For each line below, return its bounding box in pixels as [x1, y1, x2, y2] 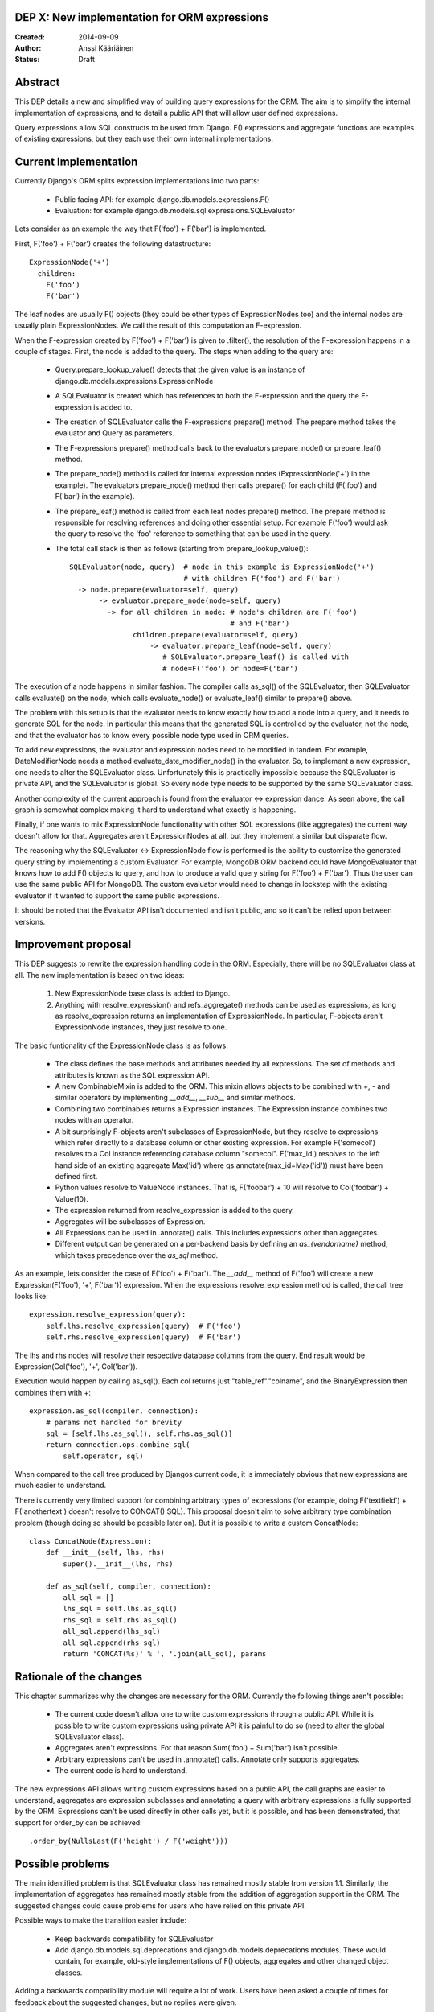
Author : [14, 43, 42, 52]
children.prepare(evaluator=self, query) [133, 630, 299, 639]
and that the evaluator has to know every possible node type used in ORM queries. [14, 730, 289, 740]
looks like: [14, 1292, 48, 1301]
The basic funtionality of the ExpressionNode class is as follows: [14, 1041, 228, 1050]
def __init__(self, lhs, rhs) [45, 1548, 165, 1557]
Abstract [14, 76, 60, 89]
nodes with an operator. [55, 1115, 134, 1125]
